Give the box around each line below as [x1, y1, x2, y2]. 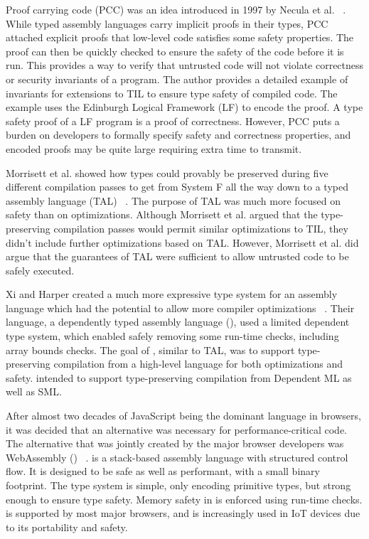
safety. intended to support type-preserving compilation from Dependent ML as [6, 370, 352, 385]
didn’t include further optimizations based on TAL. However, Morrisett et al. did [6, 235, 359, 250]
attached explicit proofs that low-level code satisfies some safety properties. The [6, 30, 354, 45]
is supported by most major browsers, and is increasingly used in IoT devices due [6, 506, 360, 521]
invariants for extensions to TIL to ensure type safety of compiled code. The [6, 85, 338, 100]
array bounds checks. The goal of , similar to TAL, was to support [6, 342, 295, 357]
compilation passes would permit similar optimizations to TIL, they [53, 220, 348, 235]
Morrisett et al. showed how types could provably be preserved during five [6, 165, 328, 180]
